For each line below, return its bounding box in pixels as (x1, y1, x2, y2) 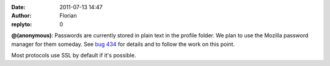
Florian (59, 12, 77, 20)
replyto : (11, 20, 32, 28)
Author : (11, 12, 32, 20)
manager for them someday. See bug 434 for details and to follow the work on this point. (11, 40, 235, 48)
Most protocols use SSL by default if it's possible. (11, 51, 136, 59)
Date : (11, 4, 26, 10)
